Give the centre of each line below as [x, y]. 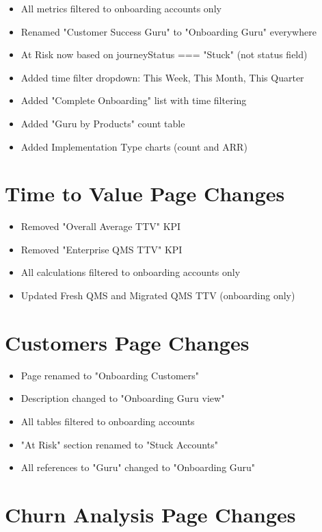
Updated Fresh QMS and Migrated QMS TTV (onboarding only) [158, 295]
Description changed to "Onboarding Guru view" [123, 398]
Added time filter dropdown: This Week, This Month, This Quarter [162, 77]
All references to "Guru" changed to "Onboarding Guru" [138, 467]
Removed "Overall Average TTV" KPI [101, 226]
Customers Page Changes [127, 342]
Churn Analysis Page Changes [150, 514]
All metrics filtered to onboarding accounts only [121, 8]
